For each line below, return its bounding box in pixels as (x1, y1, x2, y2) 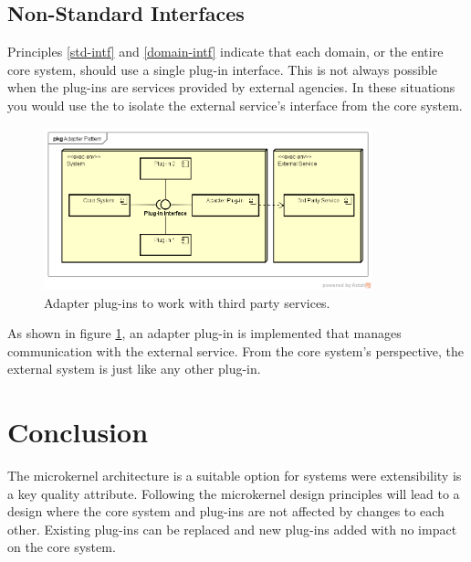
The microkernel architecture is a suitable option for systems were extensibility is (7, 466, 462, 485)
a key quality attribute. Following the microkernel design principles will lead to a (7, 483, 460, 503)
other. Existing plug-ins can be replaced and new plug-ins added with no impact (7, 519, 457, 538)
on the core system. (7, 537, 116, 557)
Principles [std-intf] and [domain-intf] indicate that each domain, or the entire (7, 42, 444, 61)
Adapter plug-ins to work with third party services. (44, 292, 330, 312)
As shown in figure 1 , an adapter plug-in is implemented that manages (7, 323, 402, 343)
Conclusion (7, 413, 149, 451)
